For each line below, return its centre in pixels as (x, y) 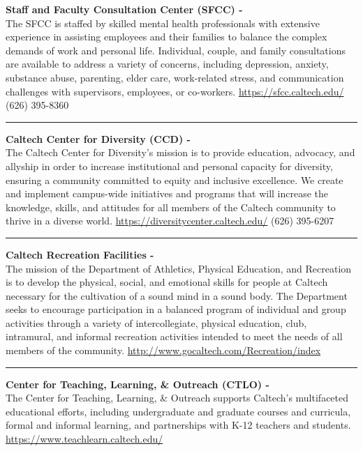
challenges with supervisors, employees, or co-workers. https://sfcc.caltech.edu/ (175, 91)
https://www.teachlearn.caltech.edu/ (84, 439)
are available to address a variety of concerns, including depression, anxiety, (167, 64)
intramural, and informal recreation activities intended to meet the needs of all (174, 336)
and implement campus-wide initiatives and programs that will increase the (167, 193)
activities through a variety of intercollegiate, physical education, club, (156, 322)
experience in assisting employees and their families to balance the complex (166, 37)
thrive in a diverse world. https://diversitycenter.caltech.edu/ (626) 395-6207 (170, 221)
